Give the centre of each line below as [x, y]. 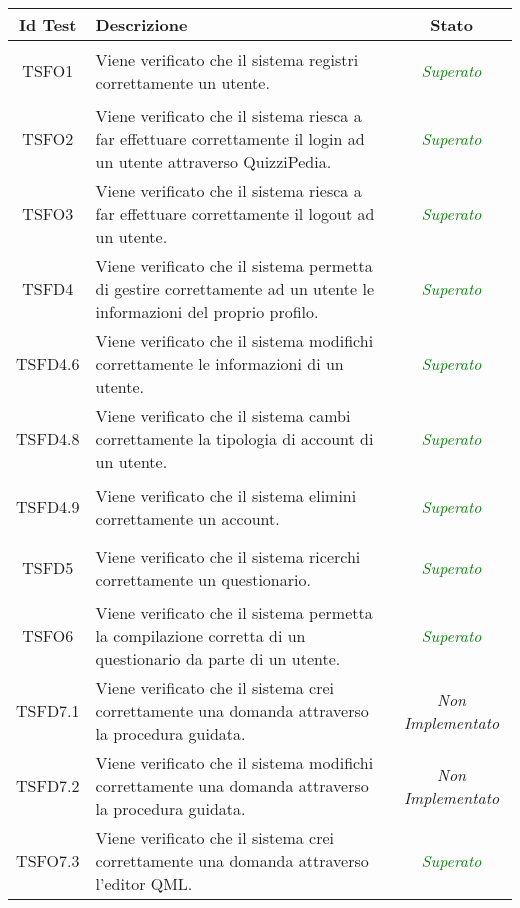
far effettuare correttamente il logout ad [235, 213]
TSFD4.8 [48, 438]
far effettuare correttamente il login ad [230, 138]
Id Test [48, 24]
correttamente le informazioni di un [219, 363]
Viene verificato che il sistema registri [227, 59]
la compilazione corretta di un [200, 635]
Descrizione [141, 24]
